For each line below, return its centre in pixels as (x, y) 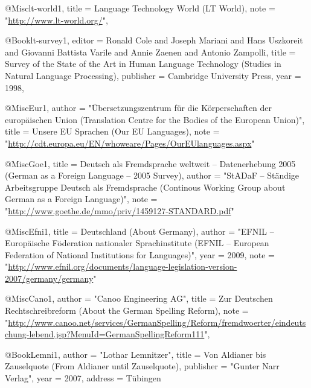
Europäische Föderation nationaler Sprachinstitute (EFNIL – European (137, 243)
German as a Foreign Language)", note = (81, 199)
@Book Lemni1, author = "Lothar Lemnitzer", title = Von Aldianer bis (136, 354)
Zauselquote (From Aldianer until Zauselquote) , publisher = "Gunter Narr (142, 366)
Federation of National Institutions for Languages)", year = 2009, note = (140, 254)
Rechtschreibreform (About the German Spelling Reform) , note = (127, 310)
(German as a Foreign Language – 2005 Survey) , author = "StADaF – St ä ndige (152, 175)
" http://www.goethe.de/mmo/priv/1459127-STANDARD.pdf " (120, 210)
